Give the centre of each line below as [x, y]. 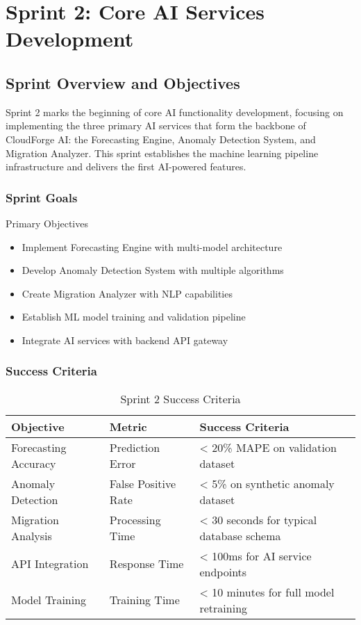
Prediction [135, 447]
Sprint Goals [42, 197]
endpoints [223, 571]
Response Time [146, 564]
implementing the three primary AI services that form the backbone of [156, 125]
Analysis [32, 535]
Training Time [144, 600]
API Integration [50, 564]
